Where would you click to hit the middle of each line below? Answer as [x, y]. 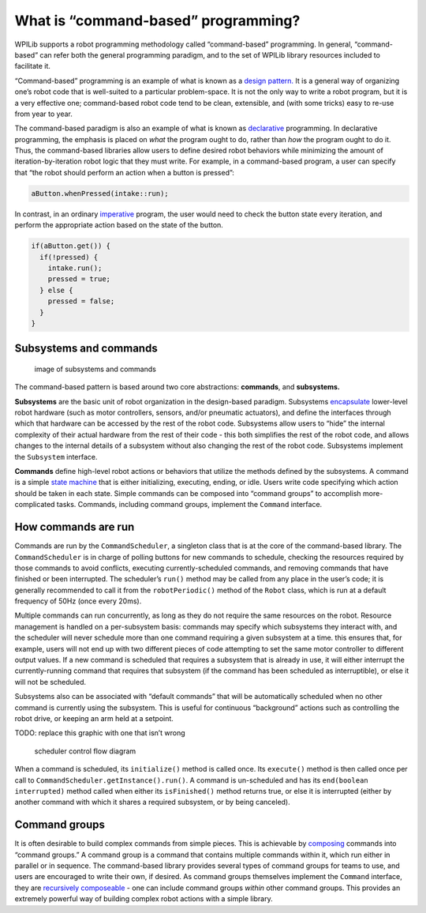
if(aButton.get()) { [71, 246]
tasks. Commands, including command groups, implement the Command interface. [189, 505]
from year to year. [43, 114]
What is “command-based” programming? [157, 21]
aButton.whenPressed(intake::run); [100, 193]
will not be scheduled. [50, 682]
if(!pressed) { [69, 257]
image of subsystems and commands [95, 369]
